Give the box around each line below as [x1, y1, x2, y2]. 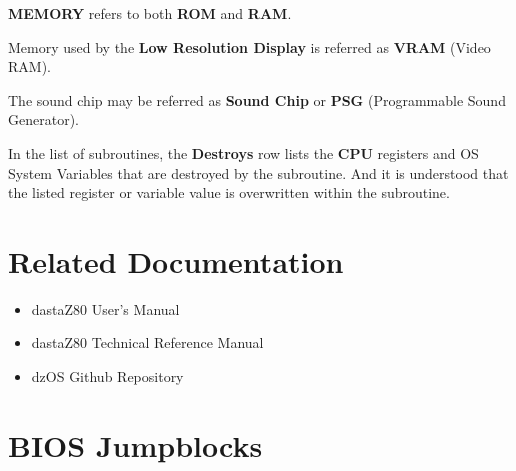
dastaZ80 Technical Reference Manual [31, 332, 264, 353]
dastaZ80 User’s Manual [31, 298, 180, 319]
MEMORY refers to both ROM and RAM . [8, 3, 292, 23]
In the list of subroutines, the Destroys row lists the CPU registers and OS [8, 142, 479, 163]
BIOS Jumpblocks [8, 424, 263, 465]
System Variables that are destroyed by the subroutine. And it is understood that [8, 162, 509, 183]
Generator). [8, 109, 79, 130]
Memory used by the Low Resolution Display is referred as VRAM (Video [8, 36, 491, 57]
